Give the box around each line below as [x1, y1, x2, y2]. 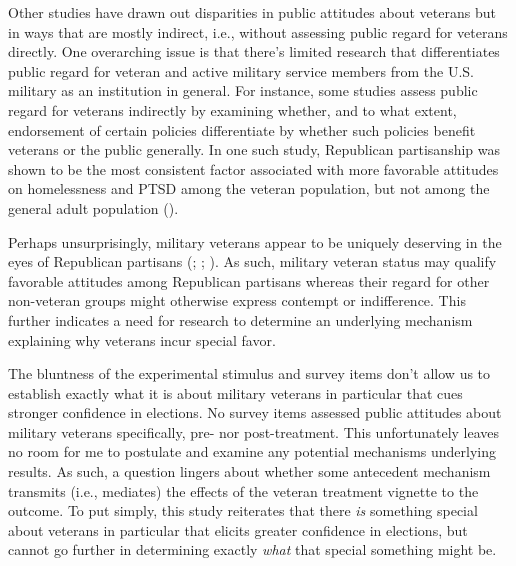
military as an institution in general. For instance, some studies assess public [8, 80, 478, 101]
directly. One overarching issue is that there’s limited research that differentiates [8, 41, 500, 62]
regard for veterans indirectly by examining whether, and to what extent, [8, 99, 457, 120]
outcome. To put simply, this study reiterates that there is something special [8, 500, 478, 521]
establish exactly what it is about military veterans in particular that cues [8, 382, 463, 403]
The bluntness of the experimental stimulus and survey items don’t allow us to [8, 363, 491, 384]
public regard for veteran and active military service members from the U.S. [8, 60, 474, 81]
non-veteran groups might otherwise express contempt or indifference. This [8, 290, 466, 311]
